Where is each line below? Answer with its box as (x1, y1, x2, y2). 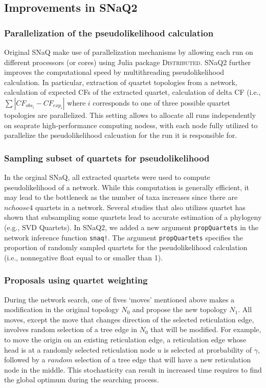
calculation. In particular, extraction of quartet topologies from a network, (4, 76, 237, 87)
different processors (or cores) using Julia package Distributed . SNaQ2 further (4, 56, 251, 67)
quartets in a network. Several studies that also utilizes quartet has (35, 201, 246, 212)
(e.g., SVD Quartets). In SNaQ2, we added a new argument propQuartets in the (4, 221, 258, 232)
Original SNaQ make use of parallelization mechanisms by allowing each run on (4, 47, 253, 57)
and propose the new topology (132, 304, 227, 315)
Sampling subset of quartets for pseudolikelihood (4, 151, 210, 164)
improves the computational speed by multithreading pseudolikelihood (4, 67, 225, 77)
